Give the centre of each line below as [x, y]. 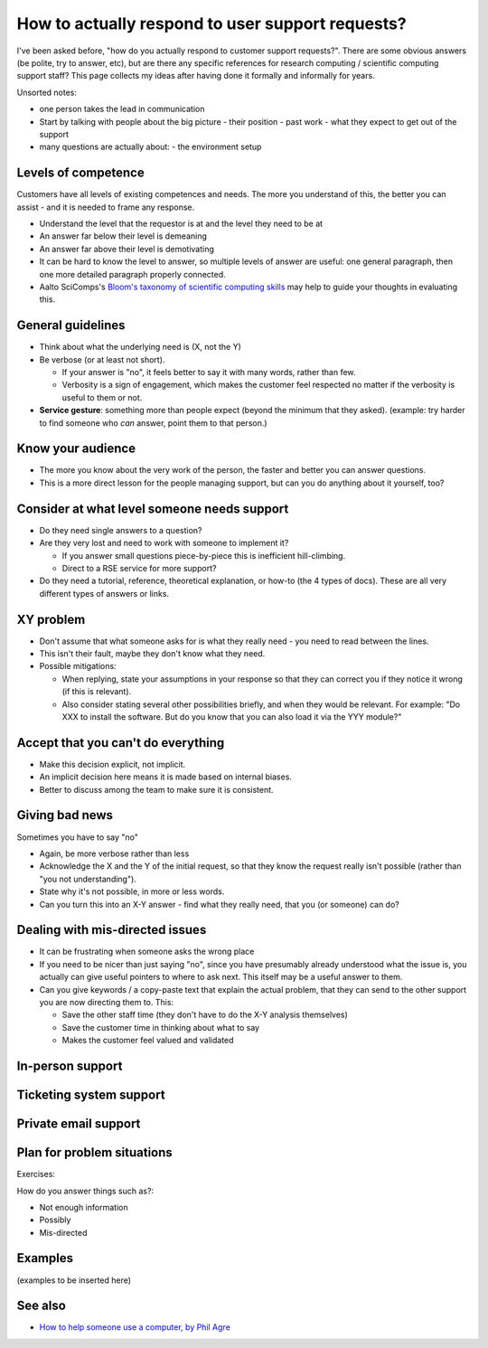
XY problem [51, 619]
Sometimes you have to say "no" [78, 837]
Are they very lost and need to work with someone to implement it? [164, 543]
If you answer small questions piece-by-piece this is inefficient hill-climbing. [204, 555]
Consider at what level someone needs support [153, 509]
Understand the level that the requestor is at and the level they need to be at [181, 223]
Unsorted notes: [47, 92]
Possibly [55, 1220]
